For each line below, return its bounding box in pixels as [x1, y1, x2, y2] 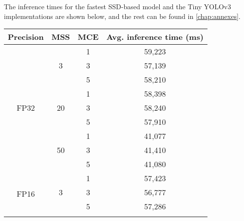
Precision [8, 31, 44, 43]
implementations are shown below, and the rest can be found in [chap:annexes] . [4, 11, 241, 21]
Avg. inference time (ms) [106, 31, 204, 43]
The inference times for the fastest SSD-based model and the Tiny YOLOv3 [4, 1, 231, 11]
